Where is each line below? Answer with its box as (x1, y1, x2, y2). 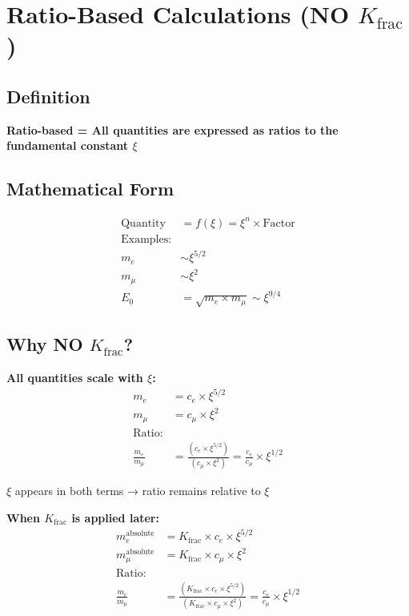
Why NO (6, 332, 83, 356)
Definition (6, 83, 90, 108)
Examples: (121, 233, 172, 245)
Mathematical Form (6, 176, 174, 201)
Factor (263, 217, 295, 229)
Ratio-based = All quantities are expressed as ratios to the (6, 121, 339, 138)
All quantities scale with (6, 369, 143, 386)
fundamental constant (6, 137, 129, 154)
